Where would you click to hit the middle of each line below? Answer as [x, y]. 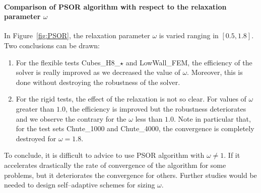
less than [149, 118]
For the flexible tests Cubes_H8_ [68, 62]
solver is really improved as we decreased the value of [98, 72]
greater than [35, 108]
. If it [232, 155]
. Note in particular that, [212, 118]
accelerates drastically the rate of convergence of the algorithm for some [115, 165]
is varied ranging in [189, 35]
